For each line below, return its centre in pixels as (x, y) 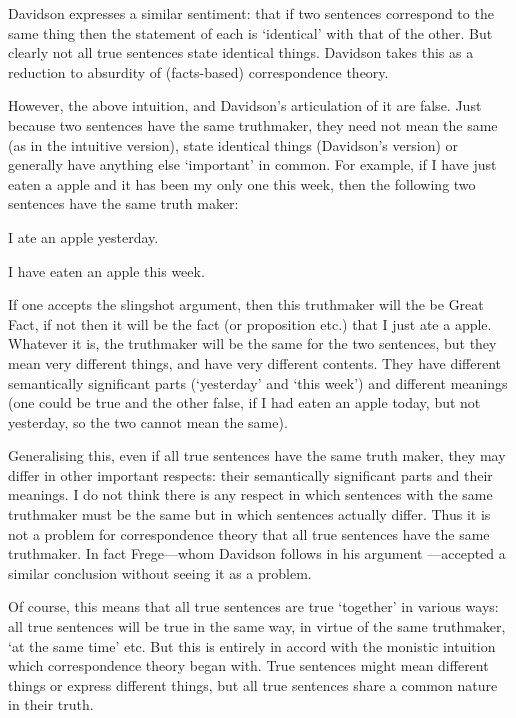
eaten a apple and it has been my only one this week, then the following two (242, 183)
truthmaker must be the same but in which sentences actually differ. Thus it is (249, 514)
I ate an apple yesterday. (83, 236)
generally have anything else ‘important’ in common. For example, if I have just (252, 164)
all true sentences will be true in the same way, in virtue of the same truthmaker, (257, 626)
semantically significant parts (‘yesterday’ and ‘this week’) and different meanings (258, 382)
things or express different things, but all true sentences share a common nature (253, 684)
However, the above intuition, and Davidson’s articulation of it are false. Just (245, 105)
